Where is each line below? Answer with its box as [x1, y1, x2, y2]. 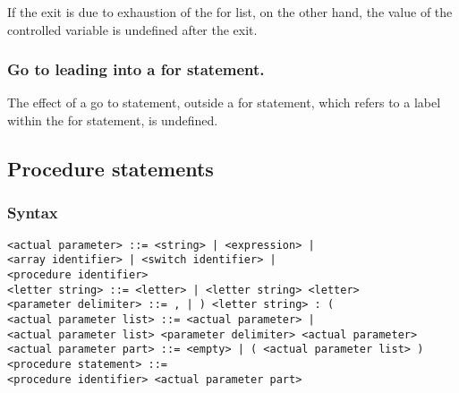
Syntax [7, 201, 58, 224]
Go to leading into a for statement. [7, 58, 265, 81]
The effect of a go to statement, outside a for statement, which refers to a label [7, 93, 441, 112]
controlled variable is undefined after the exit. [7, 20, 258, 38]
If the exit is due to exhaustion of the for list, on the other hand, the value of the [7, 3, 453, 21]
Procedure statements [7, 154, 214, 182]
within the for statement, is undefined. [7, 111, 218, 129]
